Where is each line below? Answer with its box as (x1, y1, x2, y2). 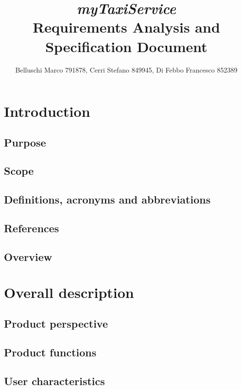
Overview (4, 249, 52, 264)
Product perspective (4, 315, 108, 331)
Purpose (4, 134, 46, 149)
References (4, 221, 59, 236)
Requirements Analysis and (33, 17, 220, 37)
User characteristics (4, 373, 105, 388)
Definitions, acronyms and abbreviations (4, 192, 211, 207)
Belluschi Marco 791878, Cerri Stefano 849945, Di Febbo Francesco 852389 (15, 64, 238, 74)
